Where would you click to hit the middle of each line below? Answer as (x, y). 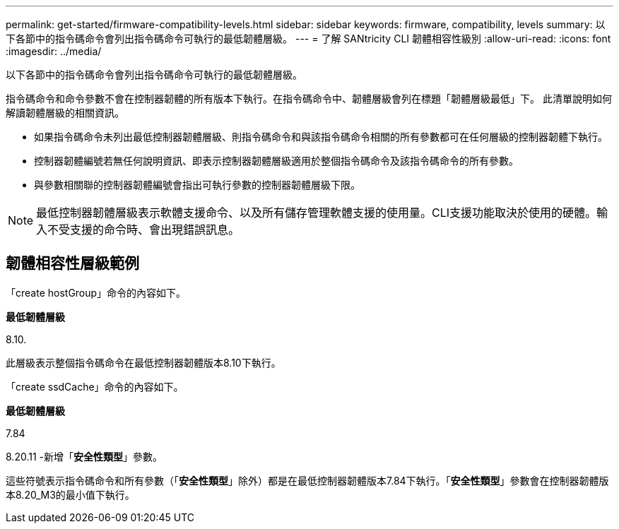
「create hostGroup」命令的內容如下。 (96, 292)
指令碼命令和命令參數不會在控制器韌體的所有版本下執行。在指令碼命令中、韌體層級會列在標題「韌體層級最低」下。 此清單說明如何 (309, 99)
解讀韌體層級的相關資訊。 (65, 113)
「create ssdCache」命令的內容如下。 (95, 386)
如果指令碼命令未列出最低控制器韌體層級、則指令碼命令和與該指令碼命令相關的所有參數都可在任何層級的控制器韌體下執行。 (321, 137)
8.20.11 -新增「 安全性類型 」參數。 (84, 456)
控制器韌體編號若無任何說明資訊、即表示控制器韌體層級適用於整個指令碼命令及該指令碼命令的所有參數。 (276, 161)
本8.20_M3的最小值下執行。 (70, 494)
